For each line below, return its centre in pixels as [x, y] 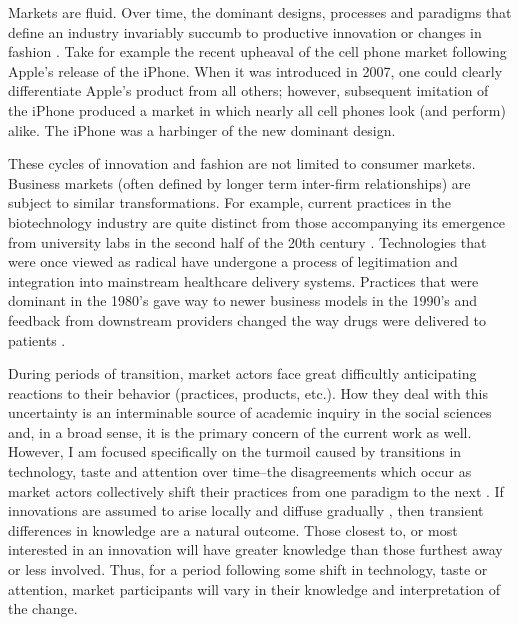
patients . [37, 339]
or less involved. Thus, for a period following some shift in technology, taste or [248, 569]
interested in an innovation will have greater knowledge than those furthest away [255, 549]
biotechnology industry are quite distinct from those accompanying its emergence [257, 221]
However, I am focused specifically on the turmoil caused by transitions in [235, 451]
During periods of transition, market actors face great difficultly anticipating [242, 373]
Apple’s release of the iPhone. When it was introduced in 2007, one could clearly [255, 70]
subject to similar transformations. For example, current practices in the [230, 202]
